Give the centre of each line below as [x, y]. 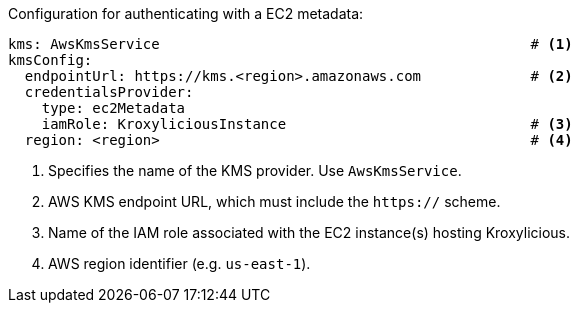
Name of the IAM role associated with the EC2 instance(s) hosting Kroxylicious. [309, 232]
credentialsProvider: [109, 92]
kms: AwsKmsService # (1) [290, 44]
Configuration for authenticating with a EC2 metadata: [186, 13]
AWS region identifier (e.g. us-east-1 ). [179, 263]
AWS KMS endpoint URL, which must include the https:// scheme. [274, 201]
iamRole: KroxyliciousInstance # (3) [307, 124]
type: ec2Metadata [113, 108]
